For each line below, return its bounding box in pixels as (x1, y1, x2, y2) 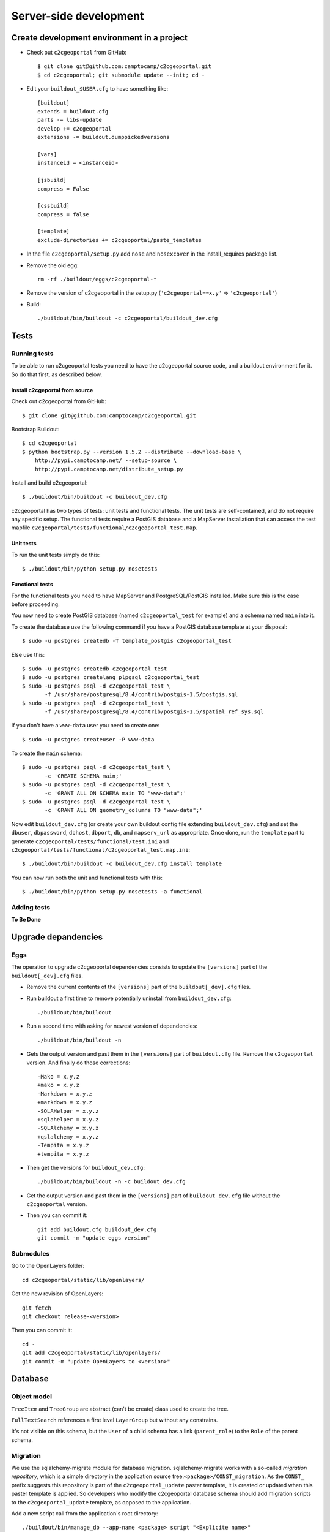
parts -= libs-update (37, 116, 102, 124)
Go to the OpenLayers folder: (11, 1262, 85, 1270)
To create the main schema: (11, 749, 82, 757)
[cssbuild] (37, 202, 70, 210)
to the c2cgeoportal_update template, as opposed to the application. (11, 1498, 192, 1506)
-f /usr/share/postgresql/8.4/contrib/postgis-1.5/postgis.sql (45, 691, 238, 698)
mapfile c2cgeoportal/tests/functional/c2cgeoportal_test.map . (11, 524, 198, 531)
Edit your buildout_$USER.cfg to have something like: (26, 85, 169, 93)
